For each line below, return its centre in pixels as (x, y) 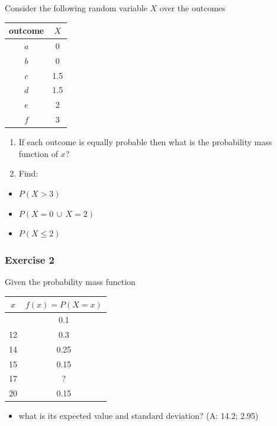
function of (38, 153)
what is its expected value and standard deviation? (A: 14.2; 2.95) (138, 416)
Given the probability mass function (70, 282)
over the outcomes (192, 8)
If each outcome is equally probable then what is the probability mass (145, 142)
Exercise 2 (30, 259)
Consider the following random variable (76, 8)
